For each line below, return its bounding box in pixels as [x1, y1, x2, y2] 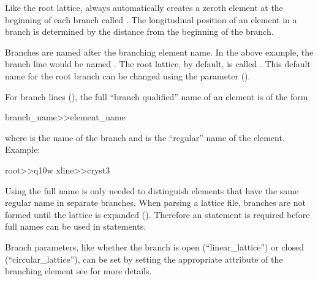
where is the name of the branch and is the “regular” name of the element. [5, 131, 285, 144]
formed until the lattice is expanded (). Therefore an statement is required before [5, 208, 310, 221]
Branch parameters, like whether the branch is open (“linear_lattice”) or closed [5, 240, 304, 253]
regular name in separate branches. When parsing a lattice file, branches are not [5, 196, 306, 209]
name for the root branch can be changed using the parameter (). [5, 69, 251, 82]
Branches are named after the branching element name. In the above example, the [5, 45, 314, 58]
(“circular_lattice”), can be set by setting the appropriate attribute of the [5, 252, 283, 265]
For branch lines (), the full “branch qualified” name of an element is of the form [5, 90, 308, 103]
